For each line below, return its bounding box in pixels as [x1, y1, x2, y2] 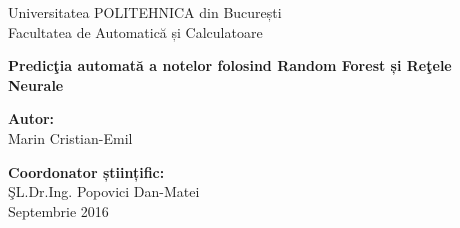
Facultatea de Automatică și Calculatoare [8, 21, 263, 42]
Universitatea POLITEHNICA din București [8, 2, 282, 22]
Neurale [8, 74, 64, 95]
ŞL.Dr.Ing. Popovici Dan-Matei [8, 181, 200, 202]
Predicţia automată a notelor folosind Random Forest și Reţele [8, 55, 452, 76]
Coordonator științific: [8, 161, 165, 182]
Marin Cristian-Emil [8, 127, 133, 148]
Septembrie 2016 [8, 200, 109, 221]
